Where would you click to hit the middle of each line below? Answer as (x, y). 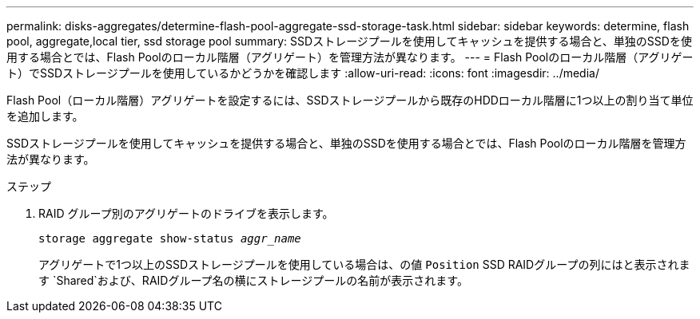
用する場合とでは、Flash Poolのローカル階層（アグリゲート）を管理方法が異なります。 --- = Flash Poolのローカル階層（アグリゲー (350, 57)
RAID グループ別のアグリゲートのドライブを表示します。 (186, 213)
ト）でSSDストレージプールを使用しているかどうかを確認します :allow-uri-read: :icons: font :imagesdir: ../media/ (303, 73)
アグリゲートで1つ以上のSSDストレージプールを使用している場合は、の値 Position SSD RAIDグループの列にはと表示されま (364, 264)
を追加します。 (45, 116)
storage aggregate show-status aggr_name (170, 238)
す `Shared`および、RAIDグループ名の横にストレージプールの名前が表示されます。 (253, 280)
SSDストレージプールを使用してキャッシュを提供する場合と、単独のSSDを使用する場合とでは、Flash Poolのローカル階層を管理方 (346, 143)
